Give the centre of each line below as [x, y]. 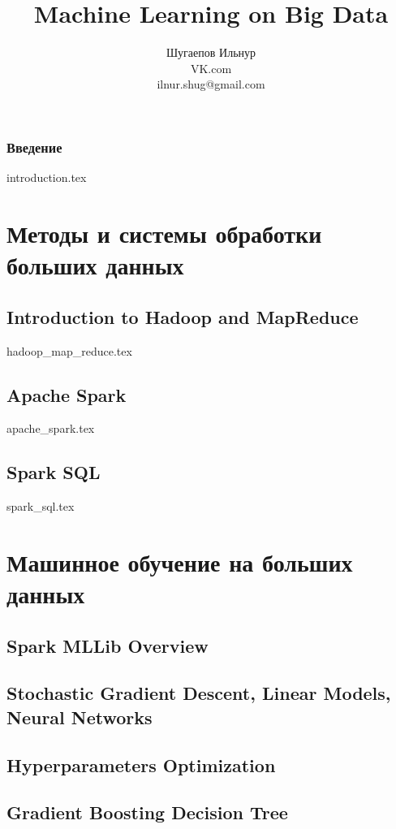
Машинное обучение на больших [180, 561]
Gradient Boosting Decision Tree [147, 812]
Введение [34, 147]
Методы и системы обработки [164, 233]
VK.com [211, 68]
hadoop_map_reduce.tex [69, 350]
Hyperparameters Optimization [141, 764]
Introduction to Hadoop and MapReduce [183, 316]
